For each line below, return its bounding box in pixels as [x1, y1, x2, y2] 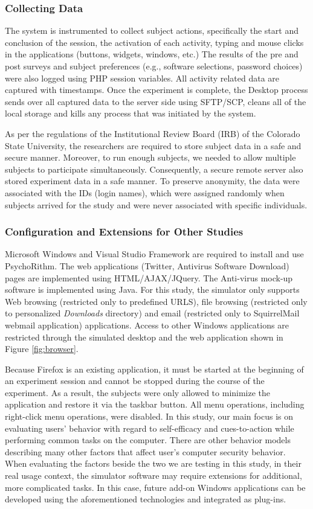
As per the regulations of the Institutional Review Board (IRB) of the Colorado [5, 127, 300, 139]
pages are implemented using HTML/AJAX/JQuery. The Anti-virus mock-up [5, 271, 293, 284]
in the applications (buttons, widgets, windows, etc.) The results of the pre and [5, 48, 298, 60]
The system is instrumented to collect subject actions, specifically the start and [5, 24, 298, 37]
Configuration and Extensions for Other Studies [5, 224, 244, 239]
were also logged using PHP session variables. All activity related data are [5, 71, 280, 84]
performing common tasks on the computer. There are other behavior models [5, 434, 291, 446]
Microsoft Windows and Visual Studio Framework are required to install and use [5, 248, 304, 260]
